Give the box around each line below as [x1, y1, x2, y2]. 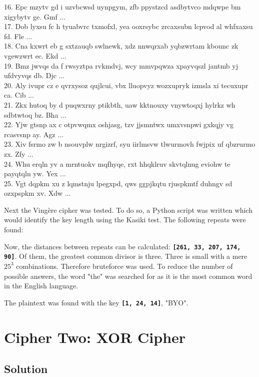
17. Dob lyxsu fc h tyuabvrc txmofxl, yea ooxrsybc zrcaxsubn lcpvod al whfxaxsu [4, 21, 253, 32]
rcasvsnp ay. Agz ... [4, 129, 63, 139]
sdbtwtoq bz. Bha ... [4, 109, 66, 120]
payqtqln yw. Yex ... [4, 168, 66, 179]
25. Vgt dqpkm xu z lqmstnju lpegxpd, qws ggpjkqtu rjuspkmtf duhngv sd [4, 178, 232, 188]
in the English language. [4, 280, 78, 291]
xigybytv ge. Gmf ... [4, 11, 66, 22]
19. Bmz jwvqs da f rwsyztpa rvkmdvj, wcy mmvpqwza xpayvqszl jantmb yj [4, 60, 238, 71]
